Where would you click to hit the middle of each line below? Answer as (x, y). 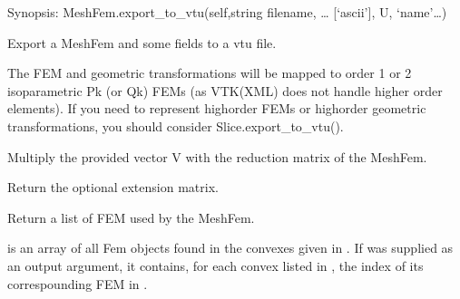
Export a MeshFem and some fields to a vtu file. (142, 42)
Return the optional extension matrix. (113, 187)
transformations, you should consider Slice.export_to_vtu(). (176, 125)
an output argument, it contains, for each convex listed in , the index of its (215, 265)
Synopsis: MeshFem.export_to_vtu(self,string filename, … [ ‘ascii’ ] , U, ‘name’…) (227, 12)
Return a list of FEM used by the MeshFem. (131, 217)
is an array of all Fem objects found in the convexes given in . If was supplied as (230, 248)
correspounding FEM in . (78, 283)
